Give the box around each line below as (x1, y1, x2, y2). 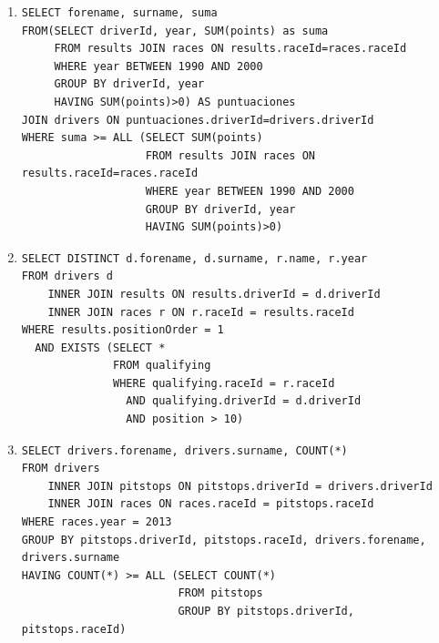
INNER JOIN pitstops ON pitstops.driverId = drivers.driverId (47, 479, 433, 493)
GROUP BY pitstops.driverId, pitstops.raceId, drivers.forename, (21, 533, 426, 546)
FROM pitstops (178, 587, 263, 600)
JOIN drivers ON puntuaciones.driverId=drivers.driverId (21, 113, 374, 127)
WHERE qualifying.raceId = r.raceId (113, 376, 335, 390)
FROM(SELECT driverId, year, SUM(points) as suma (21, 24, 329, 37)
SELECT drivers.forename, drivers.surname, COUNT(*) (21, 444, 348, 457)
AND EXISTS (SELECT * (35, 341, 166, 354)
